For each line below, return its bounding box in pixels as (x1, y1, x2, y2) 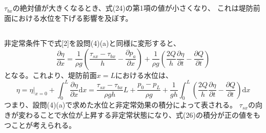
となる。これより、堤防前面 (4, 69, 97, 80)
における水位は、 (115, 69, 173, 80)
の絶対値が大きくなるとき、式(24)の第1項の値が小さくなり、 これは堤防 (12, 3, 253, 13)
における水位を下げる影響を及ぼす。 (11, 12, 133, 23)
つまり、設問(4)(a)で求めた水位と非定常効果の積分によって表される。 (4, 99, 237, 110)
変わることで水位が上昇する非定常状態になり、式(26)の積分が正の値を (18, 110, 253, 120)
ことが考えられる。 (11, 119, 76, 130)
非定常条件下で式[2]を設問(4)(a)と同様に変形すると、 (4, 37, 181, 48)
